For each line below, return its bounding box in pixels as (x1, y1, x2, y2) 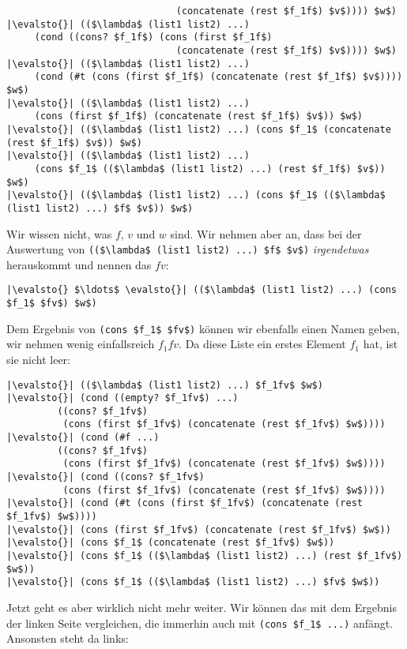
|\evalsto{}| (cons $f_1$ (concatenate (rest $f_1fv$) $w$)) (6, 537, 335, 549)
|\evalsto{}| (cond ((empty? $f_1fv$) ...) (6, 392, 239, 404)
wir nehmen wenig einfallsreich (6, 336, 155, 352)
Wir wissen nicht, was (6, 225, 112, 242)
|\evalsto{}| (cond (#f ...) (6, 432, 160, 444)
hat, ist (363, 336, 398, 352)
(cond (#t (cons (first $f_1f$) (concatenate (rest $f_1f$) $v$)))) (34, 71, 403, 83)
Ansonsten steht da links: (6, 630, 129, 647)
